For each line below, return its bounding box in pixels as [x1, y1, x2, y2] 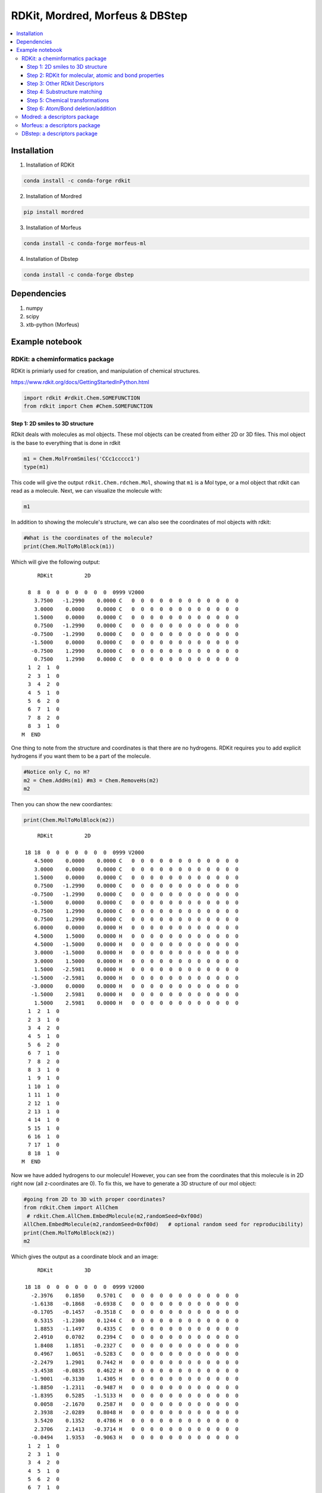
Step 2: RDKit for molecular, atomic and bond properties [27, 72, 165, 79]
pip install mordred [23, 209, 83, 216]
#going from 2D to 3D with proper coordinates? [23, 1196, 165, 1203]
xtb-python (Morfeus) [26, 321, 80, 328]
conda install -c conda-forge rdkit [23, 177, 131, 185]
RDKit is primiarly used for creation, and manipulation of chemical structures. [11, 367, 200, 374]
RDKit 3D [37, 1267, 91, 1274]
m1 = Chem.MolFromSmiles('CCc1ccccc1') [23, 455, 140, 462]
